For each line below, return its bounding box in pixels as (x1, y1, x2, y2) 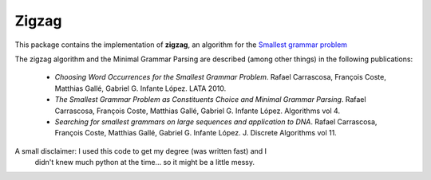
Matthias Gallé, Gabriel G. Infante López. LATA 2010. (54, 84, 227, 93)
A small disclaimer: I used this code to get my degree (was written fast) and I (14, 146, 267, 155)
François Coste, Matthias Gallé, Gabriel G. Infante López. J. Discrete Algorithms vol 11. (54, 128, 337, 138)
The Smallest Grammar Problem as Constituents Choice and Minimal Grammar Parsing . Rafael (54, 95, 366, 104)
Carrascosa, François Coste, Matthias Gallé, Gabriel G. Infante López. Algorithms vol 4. (54, 106, 341, 115)
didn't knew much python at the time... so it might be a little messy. (34, 158, 255, 167)
